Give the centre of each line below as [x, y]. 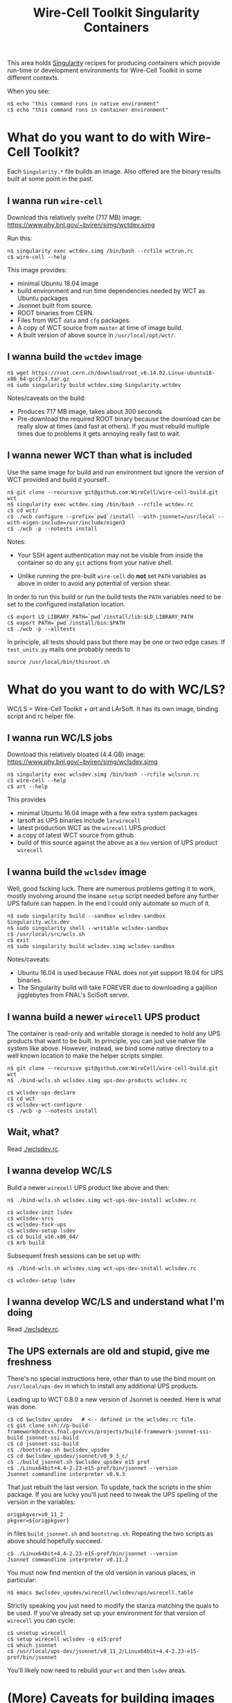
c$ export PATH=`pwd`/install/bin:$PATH [66, 623]
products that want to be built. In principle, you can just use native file [107, 1040]
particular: [22, 1580]
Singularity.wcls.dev [38, 922]
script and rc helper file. [41, 716]
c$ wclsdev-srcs [30, 1218]
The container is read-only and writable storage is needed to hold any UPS [114, 1033]
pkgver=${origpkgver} [38, 1521]
